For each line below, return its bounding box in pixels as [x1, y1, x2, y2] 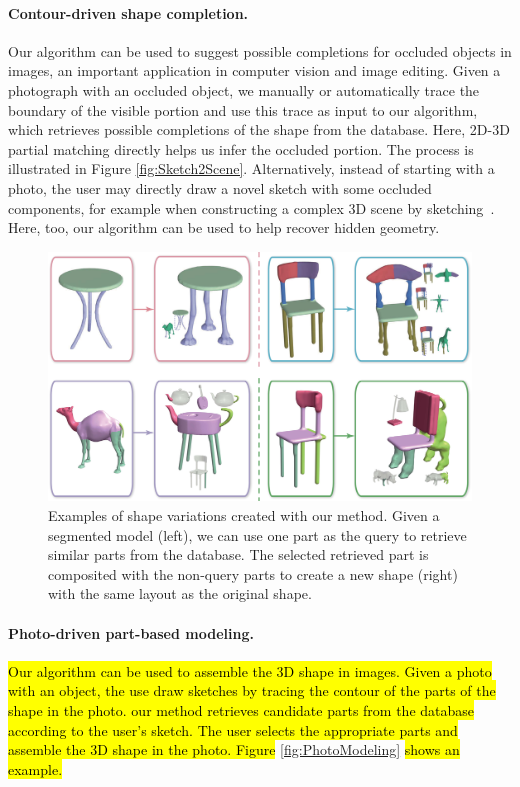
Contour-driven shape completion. [8, 2, 249, 23]
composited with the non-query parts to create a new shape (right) [48, 563, 458, 584]
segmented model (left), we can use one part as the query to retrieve [48, 524, 467, 545]
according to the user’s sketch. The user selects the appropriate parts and [8, 719, 458, 740]
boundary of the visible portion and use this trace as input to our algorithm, [8, 99, 478, 120]
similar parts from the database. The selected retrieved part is [48, 544, 429, 565]
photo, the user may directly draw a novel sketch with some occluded [8, 177, 432, 198]
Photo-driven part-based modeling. [8, 622, 254, 643]
